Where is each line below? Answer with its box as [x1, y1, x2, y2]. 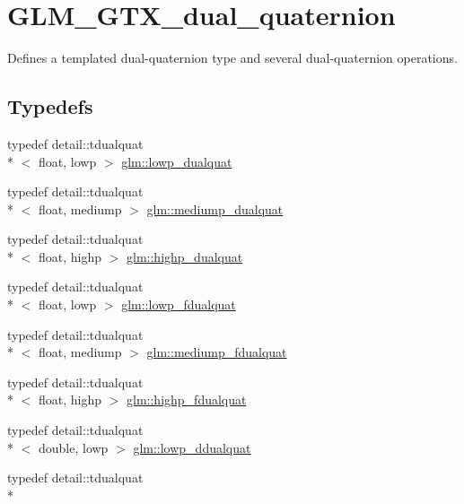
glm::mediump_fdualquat [146, 343, 287, 361]
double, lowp [38, 438, 109, 456]
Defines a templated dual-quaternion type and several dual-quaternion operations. [7, 48, 458, 67]
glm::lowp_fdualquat [121, 295, 236, 314]
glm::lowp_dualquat [121, 152, 232, 170]
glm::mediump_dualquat [146, 199, 284, 218]
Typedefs [7, 92, 93, 120]
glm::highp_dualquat [127, 247, 243, 265]
